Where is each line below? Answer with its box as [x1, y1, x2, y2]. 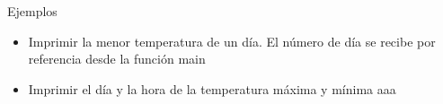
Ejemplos [7, 2, 58, 20]
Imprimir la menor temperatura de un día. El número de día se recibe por [28, 31, 436, 50]
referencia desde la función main [28, 49, 206, 68]
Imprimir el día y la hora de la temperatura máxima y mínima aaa [28, 79, 396, 98]
